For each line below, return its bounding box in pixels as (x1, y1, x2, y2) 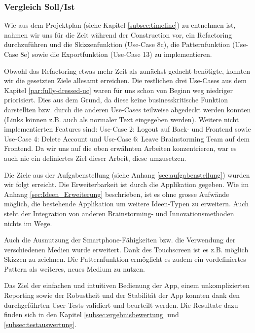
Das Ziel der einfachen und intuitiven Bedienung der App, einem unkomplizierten (4, 280, 250, 290)
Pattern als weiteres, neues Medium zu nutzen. (4, 263, 145, 274)
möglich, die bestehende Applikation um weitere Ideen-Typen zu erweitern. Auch (4, 198, 249, 209)
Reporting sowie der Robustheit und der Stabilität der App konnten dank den (4, 290, 240, 300)
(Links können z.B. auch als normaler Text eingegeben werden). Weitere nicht (4, 114, 239, 124)
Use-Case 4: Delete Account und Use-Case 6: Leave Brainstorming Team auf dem (4, 133, 250, 143)
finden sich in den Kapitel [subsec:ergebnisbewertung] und (4, 309, 179, 320)
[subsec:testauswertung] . (4, 319, 76, 329)
